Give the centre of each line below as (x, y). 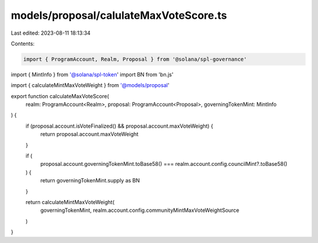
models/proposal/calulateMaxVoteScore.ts (119, 15)
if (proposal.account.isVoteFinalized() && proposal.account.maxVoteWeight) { (119, 126)
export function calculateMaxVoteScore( (60, 96)
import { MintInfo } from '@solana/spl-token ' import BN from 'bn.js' (92, 74)
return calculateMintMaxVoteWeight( (70, 202)
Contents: (23, 44)
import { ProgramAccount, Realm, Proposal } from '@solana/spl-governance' (135, 59)
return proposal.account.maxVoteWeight (89, 134)
